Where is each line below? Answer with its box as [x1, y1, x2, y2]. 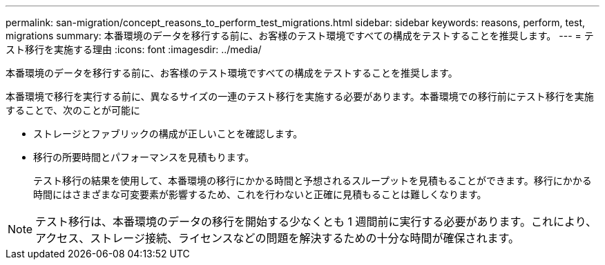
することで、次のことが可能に [6, 104, 141, 116]
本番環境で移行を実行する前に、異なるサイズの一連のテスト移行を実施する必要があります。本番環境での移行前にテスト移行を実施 [6, 90, 594, 102]
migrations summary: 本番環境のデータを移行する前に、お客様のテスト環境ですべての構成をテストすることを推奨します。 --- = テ [6, 30, 594, 41]
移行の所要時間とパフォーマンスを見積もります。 [33, 151, 255, 163]
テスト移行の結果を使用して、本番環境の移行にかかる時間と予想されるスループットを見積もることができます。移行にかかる [33, 175, 592, 186]
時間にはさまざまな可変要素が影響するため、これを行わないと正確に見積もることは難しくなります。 [33, 188, 487, 200]
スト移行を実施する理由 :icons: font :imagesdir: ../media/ [6, 43, 262, 55]
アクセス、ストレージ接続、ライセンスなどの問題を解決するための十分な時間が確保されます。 [35, 231, 520, 245]
